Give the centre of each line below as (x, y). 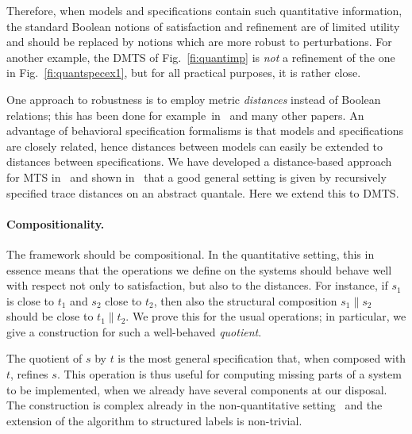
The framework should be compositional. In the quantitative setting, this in (191, 253)
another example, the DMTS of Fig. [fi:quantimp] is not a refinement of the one (201, 57)
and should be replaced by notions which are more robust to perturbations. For (199, 42)
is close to (31, 300)
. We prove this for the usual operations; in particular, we (266, 316)
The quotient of (44, 358)
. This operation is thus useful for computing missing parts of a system (229, 374)
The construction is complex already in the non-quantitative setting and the (194, 405)
